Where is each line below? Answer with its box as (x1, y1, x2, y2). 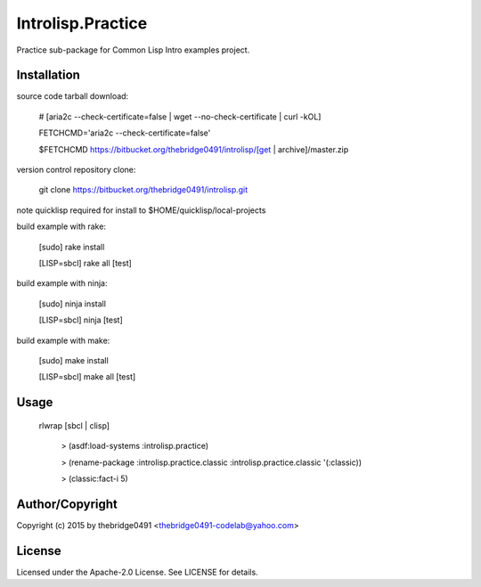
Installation (16, 68, 80, 83)
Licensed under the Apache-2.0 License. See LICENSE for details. (16, 567, 258, 577)
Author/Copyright (16, 496, 118, 511)
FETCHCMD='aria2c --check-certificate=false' (38, 127, 211, 138)
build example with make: (16, 335, 110, 346)
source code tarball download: (16, 91, 129, 102)
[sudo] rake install (38, 241, 105, 252)
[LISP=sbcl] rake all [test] (38, 257, 133, 268)
